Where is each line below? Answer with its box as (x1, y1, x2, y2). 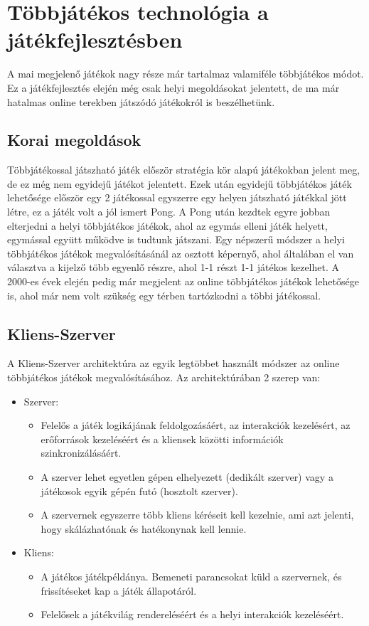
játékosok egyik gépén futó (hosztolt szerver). (41, 483, 238, 498)
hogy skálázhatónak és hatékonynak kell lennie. (41, 521, 247, 536)
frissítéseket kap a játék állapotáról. (41, 583, 197, 598)
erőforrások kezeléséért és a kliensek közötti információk (41, 431, 284, 446)
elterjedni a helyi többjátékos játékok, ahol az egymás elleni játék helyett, (7, 218, 328, 233)
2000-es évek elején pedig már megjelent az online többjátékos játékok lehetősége (7, 274, 359, 289)
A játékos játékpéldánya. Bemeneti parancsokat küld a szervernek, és (41, 568, 342, 583)
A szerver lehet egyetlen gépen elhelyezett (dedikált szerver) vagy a (41, 469, 333, 484)
